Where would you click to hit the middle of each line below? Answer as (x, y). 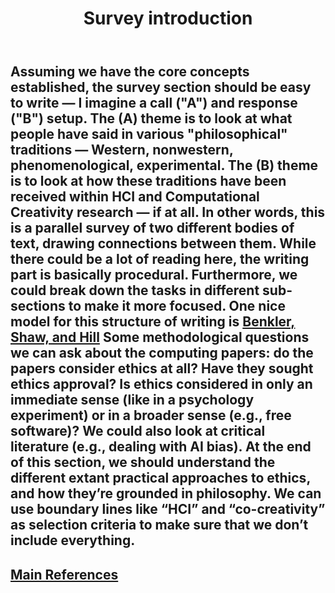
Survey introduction (168, 18)
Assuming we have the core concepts (130, 72)
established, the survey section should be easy (161, 87)
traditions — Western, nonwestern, (122, 150)
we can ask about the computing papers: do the (162, 353)
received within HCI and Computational (135, 197)
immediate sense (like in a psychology (132, 400)
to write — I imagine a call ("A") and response (154, 103)
